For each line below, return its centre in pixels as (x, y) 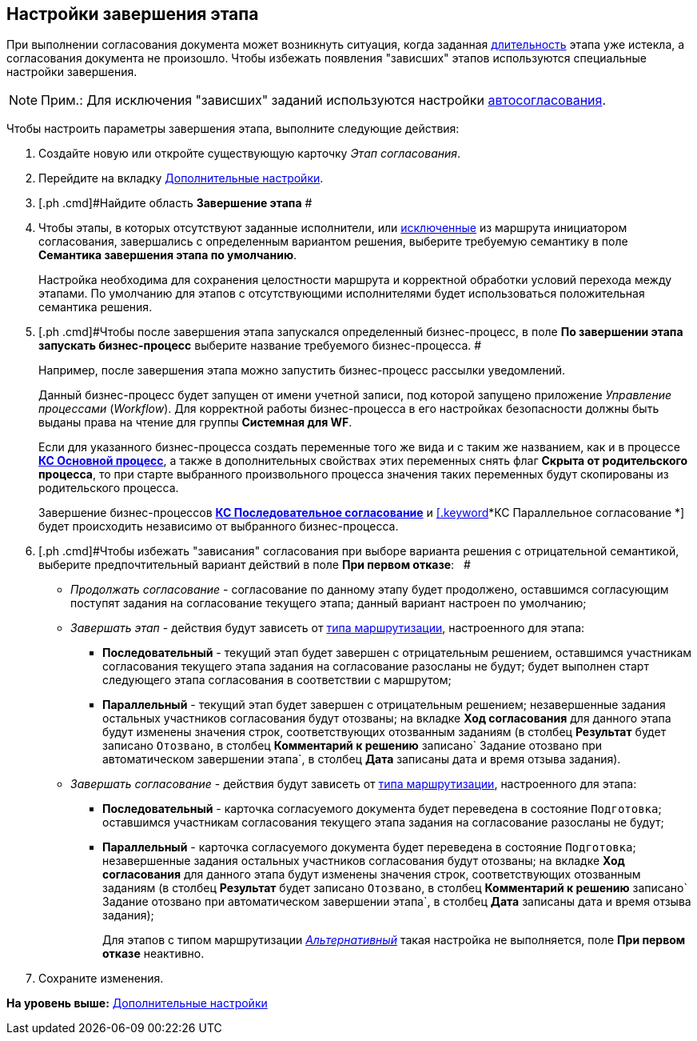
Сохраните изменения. (101, 979)
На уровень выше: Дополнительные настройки (137, 1003)
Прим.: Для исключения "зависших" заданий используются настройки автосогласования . (324, 100)
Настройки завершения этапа (133, 14)
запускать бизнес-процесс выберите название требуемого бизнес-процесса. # (260, 346)
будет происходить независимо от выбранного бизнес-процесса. (219, 527)
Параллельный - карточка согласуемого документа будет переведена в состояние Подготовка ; (369, 847)
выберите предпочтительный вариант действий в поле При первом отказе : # (255, 565)
